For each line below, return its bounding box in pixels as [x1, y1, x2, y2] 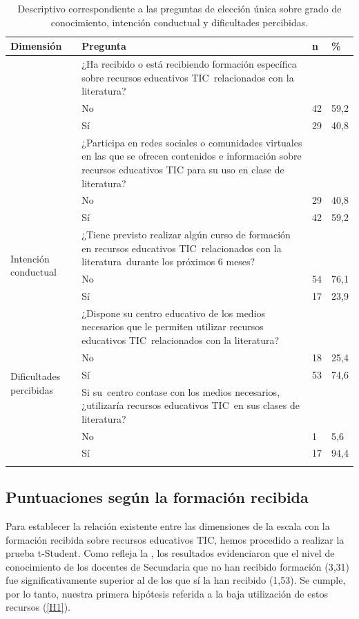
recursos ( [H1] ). [6, 600, 70, 614]
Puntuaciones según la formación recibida [6, 486, 309, 508]
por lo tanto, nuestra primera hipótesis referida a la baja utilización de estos [6, 586, 328, 600]
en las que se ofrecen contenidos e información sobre [81, 149, 302, 163]
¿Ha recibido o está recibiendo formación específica [81, 57, 297, 71]
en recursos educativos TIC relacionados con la [81, 240, 282, 255]
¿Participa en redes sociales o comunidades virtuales [81, 135, 302, 149]
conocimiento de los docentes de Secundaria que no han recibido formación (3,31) [6, 559, 350, 573]
